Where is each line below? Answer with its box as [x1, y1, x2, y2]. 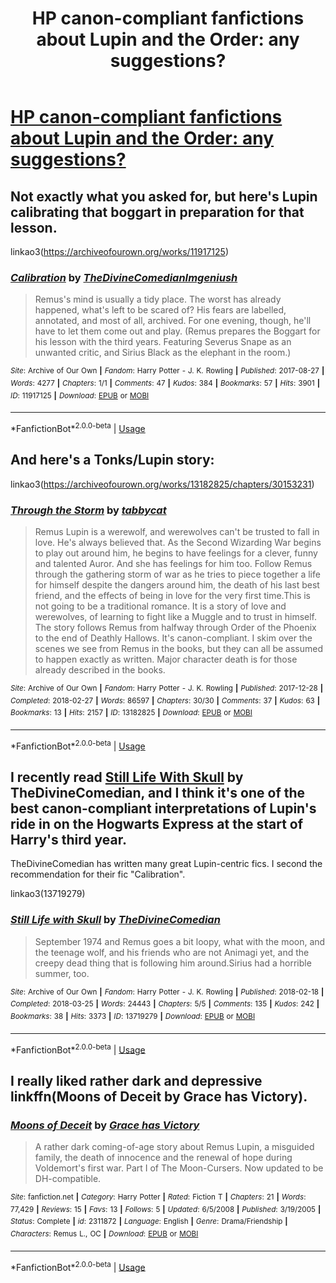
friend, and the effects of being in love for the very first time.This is [34, 590, 311, 602]
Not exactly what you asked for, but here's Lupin [10, 188, 318, 205]
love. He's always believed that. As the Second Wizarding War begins [34, 537, 322, 549]
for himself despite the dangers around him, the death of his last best [34, 579, 320, 591]
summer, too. [34, 967, 90, 979]
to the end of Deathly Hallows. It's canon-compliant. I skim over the [34, 632, 313, 644]
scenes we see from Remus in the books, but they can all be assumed [34, 643, 323, 655]
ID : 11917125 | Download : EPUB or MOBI [10, 390, 150, 401]
